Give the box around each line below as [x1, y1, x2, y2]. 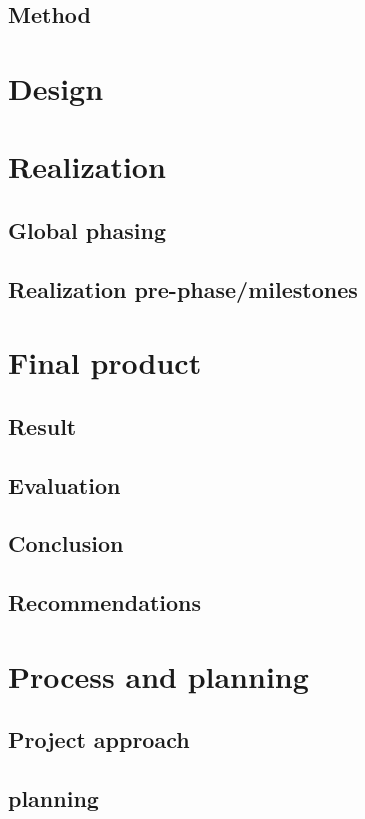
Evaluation [8, 469, 121, 500]
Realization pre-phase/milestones [8, 273, 358, 304]
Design [8, 67, 104, 108]
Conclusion [8, 528, 124, 559]
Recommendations [8, 587, 201, 618]
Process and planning [8, 655, 309, 696]
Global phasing [8, 214, 166, 245]
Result [8, 410, 77, 441]
